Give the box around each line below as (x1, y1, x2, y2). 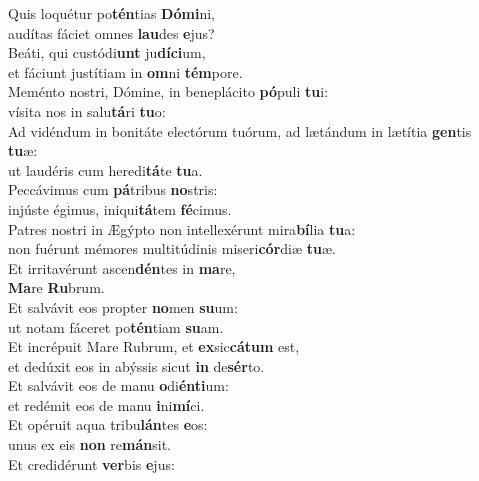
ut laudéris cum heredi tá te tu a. (8, 159, 203, 180)
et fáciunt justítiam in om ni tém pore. (8, 61, 243, 82)
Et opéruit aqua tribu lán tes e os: (8, 414, 208, 435)
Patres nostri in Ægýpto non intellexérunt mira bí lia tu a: (8, 218, 356, 239)
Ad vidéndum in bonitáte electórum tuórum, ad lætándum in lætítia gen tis (8, 120, 472, 141)
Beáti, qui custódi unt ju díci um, (8, 42, 206, 63)
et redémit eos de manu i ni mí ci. (8, 394, 205, 415)
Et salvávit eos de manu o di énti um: (8, 375, 229, 396)
